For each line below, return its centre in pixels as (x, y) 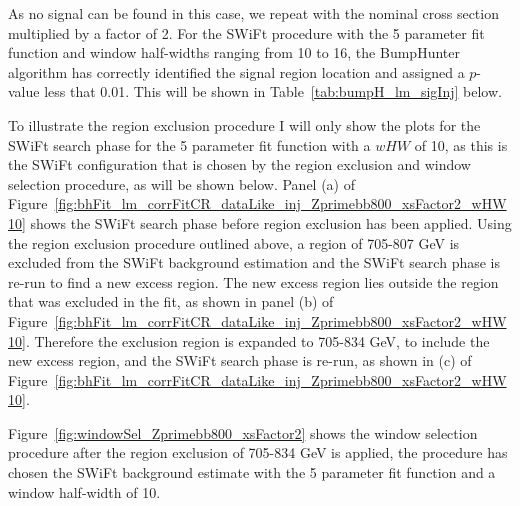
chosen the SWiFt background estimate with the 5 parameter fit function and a (252, 472)
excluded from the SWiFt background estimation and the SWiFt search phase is (254, 262)
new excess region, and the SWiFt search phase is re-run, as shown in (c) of (240, 360)
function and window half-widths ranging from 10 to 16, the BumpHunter (234, 52)
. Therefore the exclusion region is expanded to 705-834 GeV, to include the (257, 340)
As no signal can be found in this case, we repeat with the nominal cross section (253, 13)
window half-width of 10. (84, 491)
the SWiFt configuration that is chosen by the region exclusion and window (239, 164)
